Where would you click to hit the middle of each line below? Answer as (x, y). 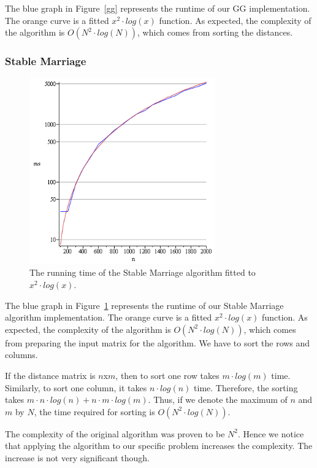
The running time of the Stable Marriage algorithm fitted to (143, 272)
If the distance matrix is (50, 375)
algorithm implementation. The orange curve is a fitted (109, 317)
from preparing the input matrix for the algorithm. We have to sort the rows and (158, 342)
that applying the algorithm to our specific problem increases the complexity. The (159, 446)
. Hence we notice (271, 433)
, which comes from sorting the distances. (215, 32)
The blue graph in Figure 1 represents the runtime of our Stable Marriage (144, 305)
